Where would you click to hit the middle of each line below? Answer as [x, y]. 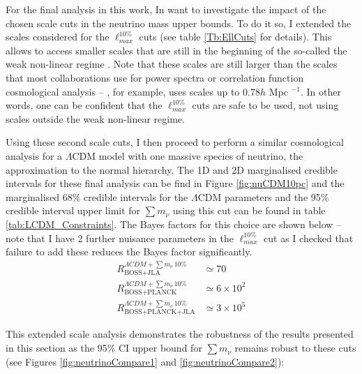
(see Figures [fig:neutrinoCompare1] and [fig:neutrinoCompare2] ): [145, 361]
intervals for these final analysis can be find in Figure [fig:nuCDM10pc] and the [175, 183]
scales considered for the [58, 37]
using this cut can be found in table [249, 210]
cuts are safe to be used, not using [265, 105]
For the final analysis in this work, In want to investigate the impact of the [166, 9]
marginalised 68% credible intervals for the [97, 196]
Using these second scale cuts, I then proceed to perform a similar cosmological [175, 142]
